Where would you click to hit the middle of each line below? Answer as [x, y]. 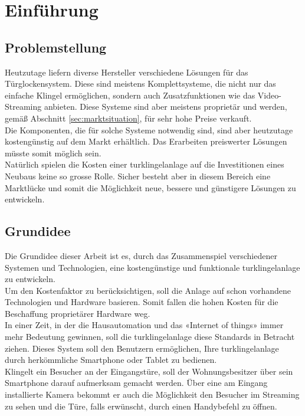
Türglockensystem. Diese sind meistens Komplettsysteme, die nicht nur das [140, 83]
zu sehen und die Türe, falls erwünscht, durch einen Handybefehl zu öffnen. [141, 406]
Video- [269, 95]
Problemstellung [56, 47]
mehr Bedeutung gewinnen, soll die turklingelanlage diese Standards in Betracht [150, 337]
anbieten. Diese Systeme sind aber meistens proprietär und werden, [165, 107]
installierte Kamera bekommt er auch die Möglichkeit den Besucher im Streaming [152, 394]
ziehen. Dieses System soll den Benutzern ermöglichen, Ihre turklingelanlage [142, 348]
